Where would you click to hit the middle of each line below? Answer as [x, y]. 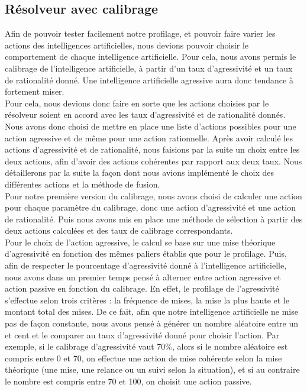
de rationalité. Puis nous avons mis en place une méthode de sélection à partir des [154, 219]
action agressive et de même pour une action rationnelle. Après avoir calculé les [149, 138]
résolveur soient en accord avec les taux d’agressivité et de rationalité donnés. [145, 114]
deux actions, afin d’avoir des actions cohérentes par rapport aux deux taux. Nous [153, 161]
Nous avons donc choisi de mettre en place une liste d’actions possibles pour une [151, 126]
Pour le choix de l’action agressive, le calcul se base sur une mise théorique [140, 242]
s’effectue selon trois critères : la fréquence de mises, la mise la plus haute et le [147, 300]
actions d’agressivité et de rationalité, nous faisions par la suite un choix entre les [152, 149]
